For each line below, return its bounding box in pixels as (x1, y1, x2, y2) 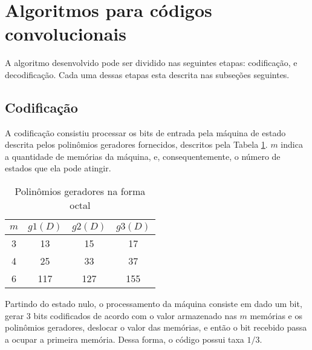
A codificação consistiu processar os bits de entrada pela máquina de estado (5, 126, 286, 139)
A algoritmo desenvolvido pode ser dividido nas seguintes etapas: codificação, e (5, 56, 297, 69)
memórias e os (250, 309, 302, 322)
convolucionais (5, 21, 126, 46)
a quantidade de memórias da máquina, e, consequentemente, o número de (5, 150, 281, 162)
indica (281, 138, 303, 151)
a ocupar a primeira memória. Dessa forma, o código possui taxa (5, 332, 244, 345)
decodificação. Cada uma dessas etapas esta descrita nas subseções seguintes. (5, 68, 290, 81)
